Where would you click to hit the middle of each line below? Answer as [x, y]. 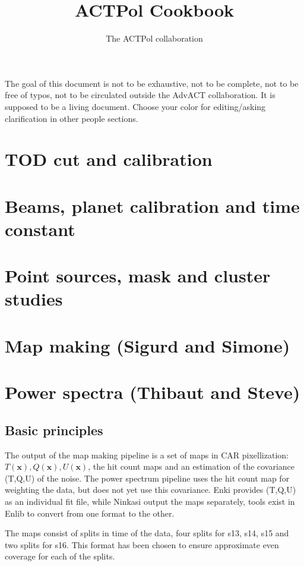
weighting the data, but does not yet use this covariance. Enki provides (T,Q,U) [151, 490]
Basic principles [54, 430]
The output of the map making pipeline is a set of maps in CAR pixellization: [147, 455]
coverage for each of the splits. [60, 556]
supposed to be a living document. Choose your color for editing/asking [135, 106]
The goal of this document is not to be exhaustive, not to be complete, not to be [152, 83]
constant [40, 229]
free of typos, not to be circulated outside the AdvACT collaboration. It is [140, 95]
